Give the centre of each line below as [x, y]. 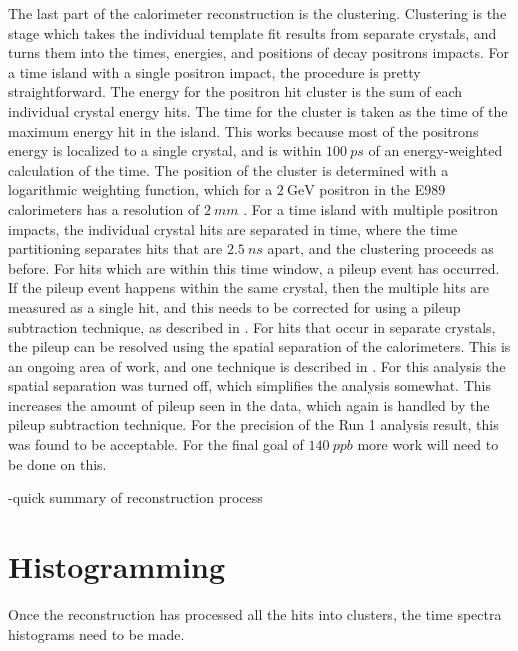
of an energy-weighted [435, 150]
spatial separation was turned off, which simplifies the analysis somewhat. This [249, 385]
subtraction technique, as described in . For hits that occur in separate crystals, [252, 326]
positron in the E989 [382, 189]
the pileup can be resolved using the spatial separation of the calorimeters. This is [259, 346]
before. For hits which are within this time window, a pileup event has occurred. [254, 267]
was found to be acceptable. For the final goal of [156, 444]
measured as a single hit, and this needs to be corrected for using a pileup [234, 306]
